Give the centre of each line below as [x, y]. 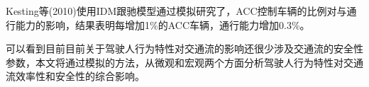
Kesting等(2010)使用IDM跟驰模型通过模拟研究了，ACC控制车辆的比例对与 [176, 11]
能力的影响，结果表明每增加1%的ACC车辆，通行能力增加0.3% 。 [163, 24]
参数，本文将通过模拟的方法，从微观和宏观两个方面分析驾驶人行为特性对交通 [184, 62]
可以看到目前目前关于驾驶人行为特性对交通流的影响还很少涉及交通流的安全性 [184, 48]
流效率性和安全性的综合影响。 [75, 76]
